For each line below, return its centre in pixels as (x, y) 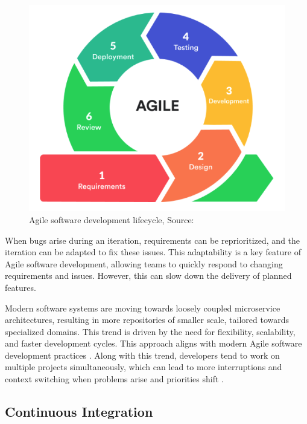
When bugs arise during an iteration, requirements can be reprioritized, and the (153, 240)
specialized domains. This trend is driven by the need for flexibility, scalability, (150, 331)
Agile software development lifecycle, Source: (112, 219)
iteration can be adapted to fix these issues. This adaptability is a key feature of (153, 252)
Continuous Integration (79, 412)
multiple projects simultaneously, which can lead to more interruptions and (144, 367)
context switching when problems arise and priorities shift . (115, 379)
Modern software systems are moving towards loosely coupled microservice (143, 308)
